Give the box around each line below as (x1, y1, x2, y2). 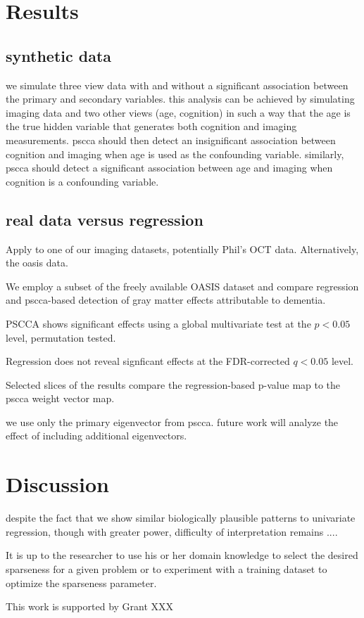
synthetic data (6, 44, 112, 66)
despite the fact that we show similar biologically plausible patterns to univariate (6, 510, 356, 525)
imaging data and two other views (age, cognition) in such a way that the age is (6, 105, 351, 120)
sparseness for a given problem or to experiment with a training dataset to (6, 561, 327, 576)
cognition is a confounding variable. (6, 174, 159, 188)
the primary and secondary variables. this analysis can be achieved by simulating (6, 91, 355, 106)
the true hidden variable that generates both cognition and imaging (6, 119, 297, 134)
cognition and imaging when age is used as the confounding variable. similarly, (6, 146, 344, 161)
